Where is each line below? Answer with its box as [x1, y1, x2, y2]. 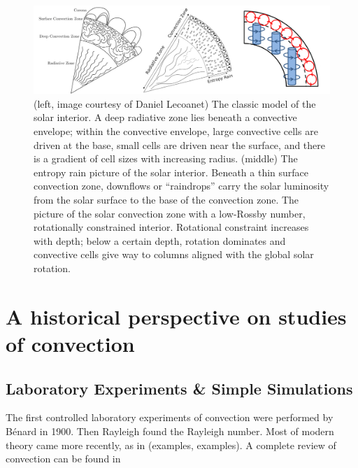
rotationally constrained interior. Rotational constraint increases [34, 220, 309, 234]
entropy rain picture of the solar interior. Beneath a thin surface [34, 164, 309, 179]
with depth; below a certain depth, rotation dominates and [34, 233, 286, 248]
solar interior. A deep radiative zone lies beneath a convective [34, 110, 297, 125]
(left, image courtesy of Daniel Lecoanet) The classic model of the [34, 96, 316, 111]
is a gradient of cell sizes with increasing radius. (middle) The [34, 151, 298, 166]
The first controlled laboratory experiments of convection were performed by [6, 410, 334, 425]
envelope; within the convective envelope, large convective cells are [34, 124, 318, 139]
